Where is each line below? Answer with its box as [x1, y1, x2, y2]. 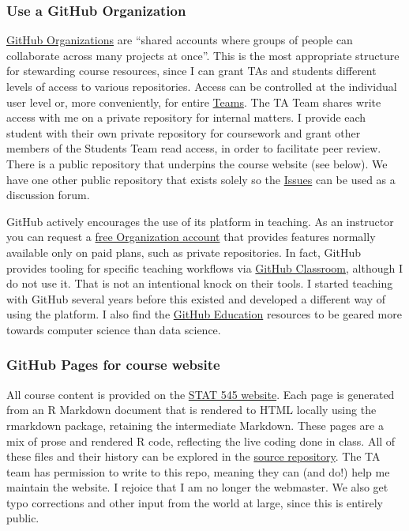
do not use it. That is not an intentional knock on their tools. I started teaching [6, 275, 393, 292]
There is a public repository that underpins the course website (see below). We [6, 155, 388, 171]
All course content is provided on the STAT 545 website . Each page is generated [6, 386, 395, 402]
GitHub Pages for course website [6, 355, 220, 375]
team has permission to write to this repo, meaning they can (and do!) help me [6, 463, 390, 480]
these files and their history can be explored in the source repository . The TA [6, 448, 381, 465]
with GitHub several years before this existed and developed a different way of [6, 290, 386, 307]
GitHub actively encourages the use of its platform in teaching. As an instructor [6, 213, 394, 229]
